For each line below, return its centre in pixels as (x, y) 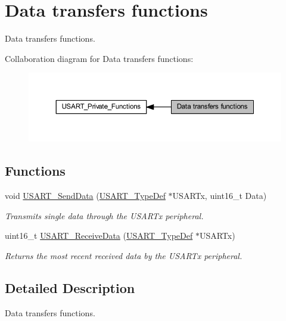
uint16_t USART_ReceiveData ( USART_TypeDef (99, 236)
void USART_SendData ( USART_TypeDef (85, 196)
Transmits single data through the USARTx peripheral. (104, 215)
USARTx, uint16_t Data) (220, 196)
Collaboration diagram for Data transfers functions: (99, 58)
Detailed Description (70, 288)
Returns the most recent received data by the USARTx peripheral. (124, 256)
